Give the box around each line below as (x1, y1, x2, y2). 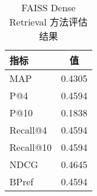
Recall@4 (9, 123, 47, 137)
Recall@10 (9, 140, 52, 154)
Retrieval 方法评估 (9, 15, 88, 29)
